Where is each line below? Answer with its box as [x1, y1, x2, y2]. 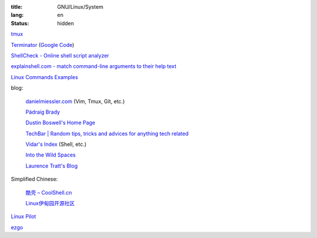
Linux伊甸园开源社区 [25, 200, 75, 207]
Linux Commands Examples [11, 73, 79, 80]
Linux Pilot [11, 213, 36, 220]
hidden [57, 19, 75, 26]
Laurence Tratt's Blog [25, 162, 78, 169]
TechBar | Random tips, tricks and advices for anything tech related [25, 130, 189, 137]
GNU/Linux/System [57, 4, 104, 10]
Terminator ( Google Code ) [11, 41, 75, 48]
